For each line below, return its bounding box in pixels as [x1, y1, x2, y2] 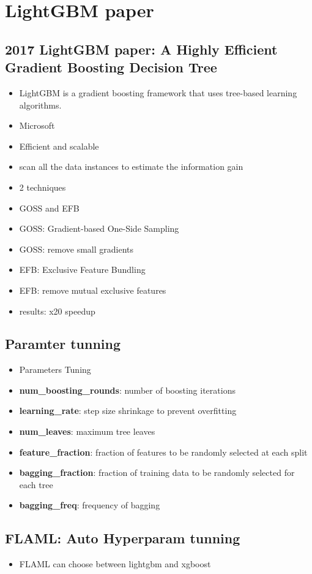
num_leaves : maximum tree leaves [19, 425, 155, 438]
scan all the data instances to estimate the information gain [19, 160, 243, 173]
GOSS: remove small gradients [19, 242, 134, 255]
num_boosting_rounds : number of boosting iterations [19, 383, 236, 396]
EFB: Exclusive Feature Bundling [19, 263, 146, 276]
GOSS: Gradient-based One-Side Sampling [19, 222, 179, 235]
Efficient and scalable [19, 139, 99, 152]
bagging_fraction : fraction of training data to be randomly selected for [19, 466, 295, 479]
